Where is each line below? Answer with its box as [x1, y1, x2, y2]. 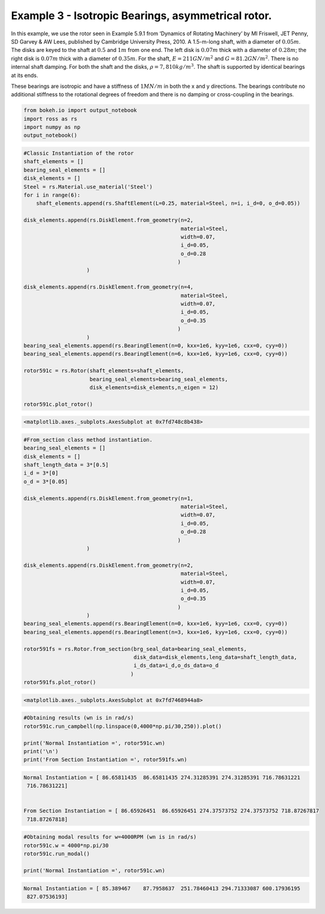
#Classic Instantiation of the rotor [23, 150, 134, 157]
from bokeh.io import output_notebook [23, 107, 137, 114]
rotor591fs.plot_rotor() [23, 679, 97, 686]
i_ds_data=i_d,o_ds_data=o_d [133, 662, 219, 669]
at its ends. [11, 72, 38, 79]
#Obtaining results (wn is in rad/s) [23, 714, 134, 722]
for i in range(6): [23, 191, 81, 198]
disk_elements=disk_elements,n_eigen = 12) [89, 384, 219, 391]
